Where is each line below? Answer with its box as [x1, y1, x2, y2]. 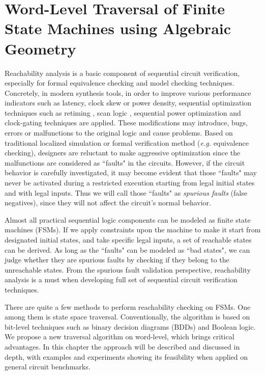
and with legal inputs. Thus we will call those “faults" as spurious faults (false [5, 187, 247, 198]
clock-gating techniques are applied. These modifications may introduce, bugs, [5, 117, 248, 128]
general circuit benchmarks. [5, 361, 91, 372]
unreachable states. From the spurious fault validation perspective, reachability [5, 264, 251, 275]
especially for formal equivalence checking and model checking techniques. [5, 77, 234, 88]
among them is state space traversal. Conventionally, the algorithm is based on [5, 311, 250, 322]
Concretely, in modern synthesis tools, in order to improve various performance [5, 87, 251, 98]
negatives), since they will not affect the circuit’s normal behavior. [5, 197, 211, 208]
